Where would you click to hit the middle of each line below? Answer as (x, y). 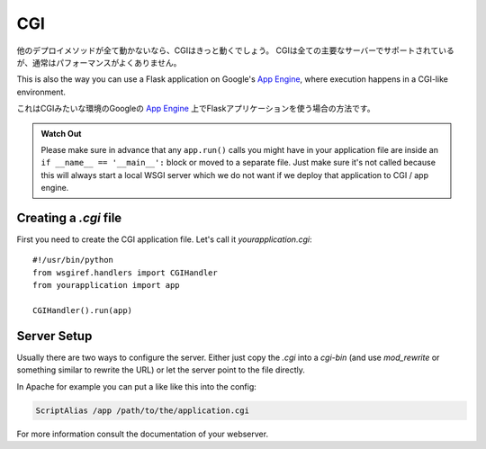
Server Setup (54, 336)
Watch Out (61, 133)
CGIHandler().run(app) (83, 310)
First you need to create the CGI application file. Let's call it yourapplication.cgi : (164, 239)
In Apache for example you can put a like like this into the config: (136, 386)
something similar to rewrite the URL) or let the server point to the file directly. (161, 370)
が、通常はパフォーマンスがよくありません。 (99, 62)
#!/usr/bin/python (73, 260)
